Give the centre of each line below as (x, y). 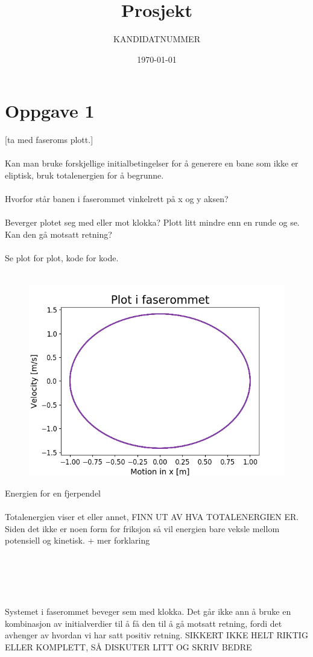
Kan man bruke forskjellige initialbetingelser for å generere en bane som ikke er (152, 163)
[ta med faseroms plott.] (49, 140)
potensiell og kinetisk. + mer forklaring (77, 540)
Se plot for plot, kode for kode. (62, 258)
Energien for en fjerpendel (53, 493)
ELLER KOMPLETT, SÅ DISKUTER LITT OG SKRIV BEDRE (128, 646)
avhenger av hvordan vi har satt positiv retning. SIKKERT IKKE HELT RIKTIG (156, 635)
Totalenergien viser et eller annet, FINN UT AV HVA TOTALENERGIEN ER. (152, 517)
